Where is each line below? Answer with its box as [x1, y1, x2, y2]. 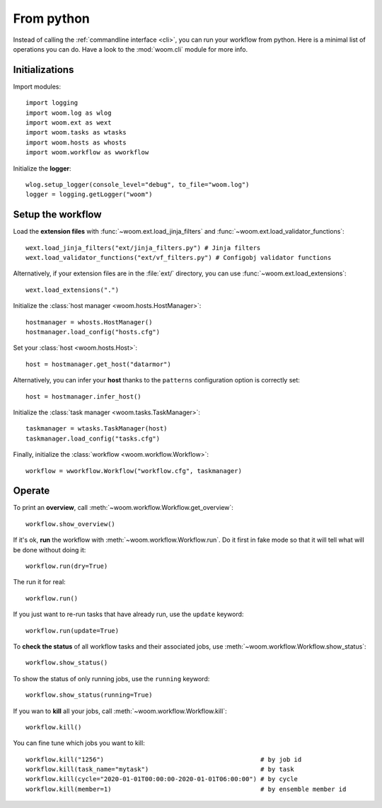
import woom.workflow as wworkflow [25, 149, 149, 157]
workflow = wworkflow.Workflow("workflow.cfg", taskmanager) [25, 467, 242, 474]
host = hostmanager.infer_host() [25, 392, 141, 400]
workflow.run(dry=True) [25, 562, 108, 570]
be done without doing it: [13, 545, 86, 554]
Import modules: [13, 82, 62, 91]
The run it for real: [13, 578, 66, 586]
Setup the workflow [13, 209, 102, 221]
